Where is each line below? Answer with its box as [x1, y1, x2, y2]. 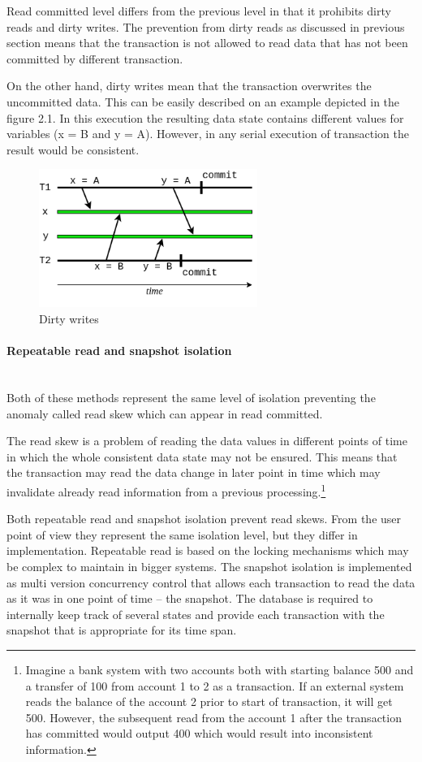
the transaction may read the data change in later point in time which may [6, 464, 381, 481]
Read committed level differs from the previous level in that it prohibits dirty [6, 2, 391, 19]
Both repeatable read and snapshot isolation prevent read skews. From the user [6, 510, 402, 527]
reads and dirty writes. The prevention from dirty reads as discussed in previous [6, 18, 405, 35]
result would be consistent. [6, 141, 140, 158]
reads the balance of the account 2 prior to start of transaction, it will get [25, 693, 393, 710]
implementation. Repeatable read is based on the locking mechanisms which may [6, 542, 409, 559]
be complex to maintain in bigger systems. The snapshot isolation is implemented [6, 558, 412, 574]
